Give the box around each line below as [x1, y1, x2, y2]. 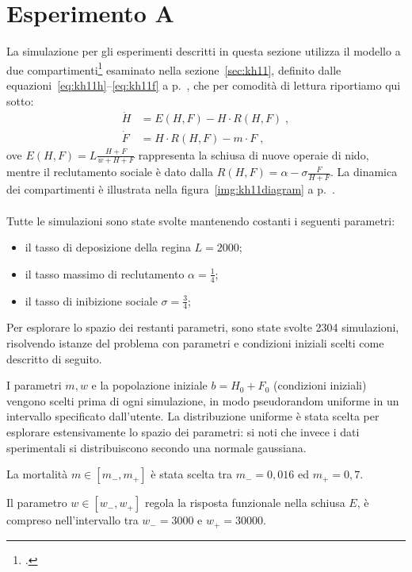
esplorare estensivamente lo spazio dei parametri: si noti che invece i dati [6, 423, 360, 440]
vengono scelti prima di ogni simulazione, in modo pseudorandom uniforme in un [6, 392, 399, 409]
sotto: [6, 92, 34, 109]
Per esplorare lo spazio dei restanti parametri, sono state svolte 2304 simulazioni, [6, 319, 399, 336]
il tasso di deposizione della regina [25, 239, 191, 255]
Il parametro [6, 494, 67, 511]
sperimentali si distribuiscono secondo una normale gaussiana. [6, 439, 307, 455]
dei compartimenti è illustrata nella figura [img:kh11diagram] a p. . [6, 181, 335, 198]
